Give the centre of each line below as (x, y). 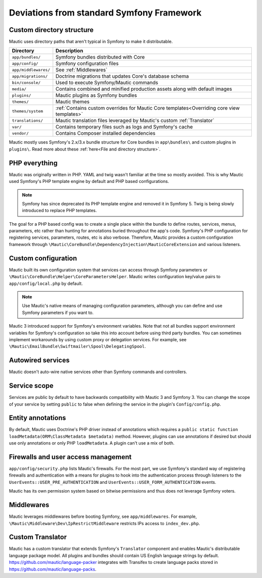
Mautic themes (73, 102)
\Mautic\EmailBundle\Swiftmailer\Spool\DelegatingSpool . (77, 347)
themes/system (27, 111)
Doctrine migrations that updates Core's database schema (122, 76)
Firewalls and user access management (70, 457)
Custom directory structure (51, 30)
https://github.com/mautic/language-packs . (53, 569)
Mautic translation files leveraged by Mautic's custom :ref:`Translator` (135, 120)
